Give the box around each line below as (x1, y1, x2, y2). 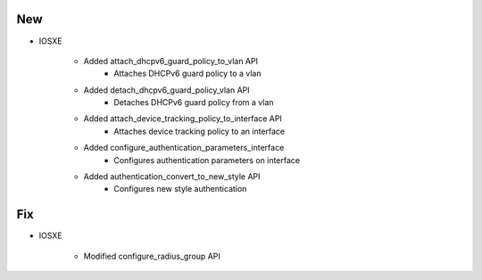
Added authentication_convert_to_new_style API (83, 171, 261, 182)
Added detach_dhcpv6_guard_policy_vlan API (83, 85, 250, 95)
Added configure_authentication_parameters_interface (83, 143, 285, 153)
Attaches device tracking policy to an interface (113, 126, 286, 136)
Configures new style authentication (113, 184, 247, 194)
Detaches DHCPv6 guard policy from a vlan (113, 97, 274, 108)
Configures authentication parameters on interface (113, 154, 301, 165)
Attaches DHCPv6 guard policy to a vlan (113, 68, 262, 79)
